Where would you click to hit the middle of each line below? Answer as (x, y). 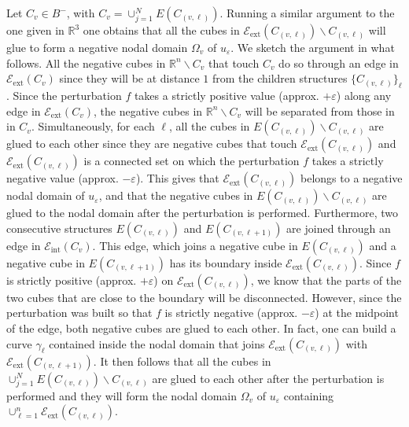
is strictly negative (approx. (231, 313)
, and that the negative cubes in (176, 195)
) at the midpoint (357, 313)
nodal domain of (46, 195)
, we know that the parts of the (326, 280)
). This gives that (177, 178)
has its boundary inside (226, 262)
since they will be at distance (129, 78)
